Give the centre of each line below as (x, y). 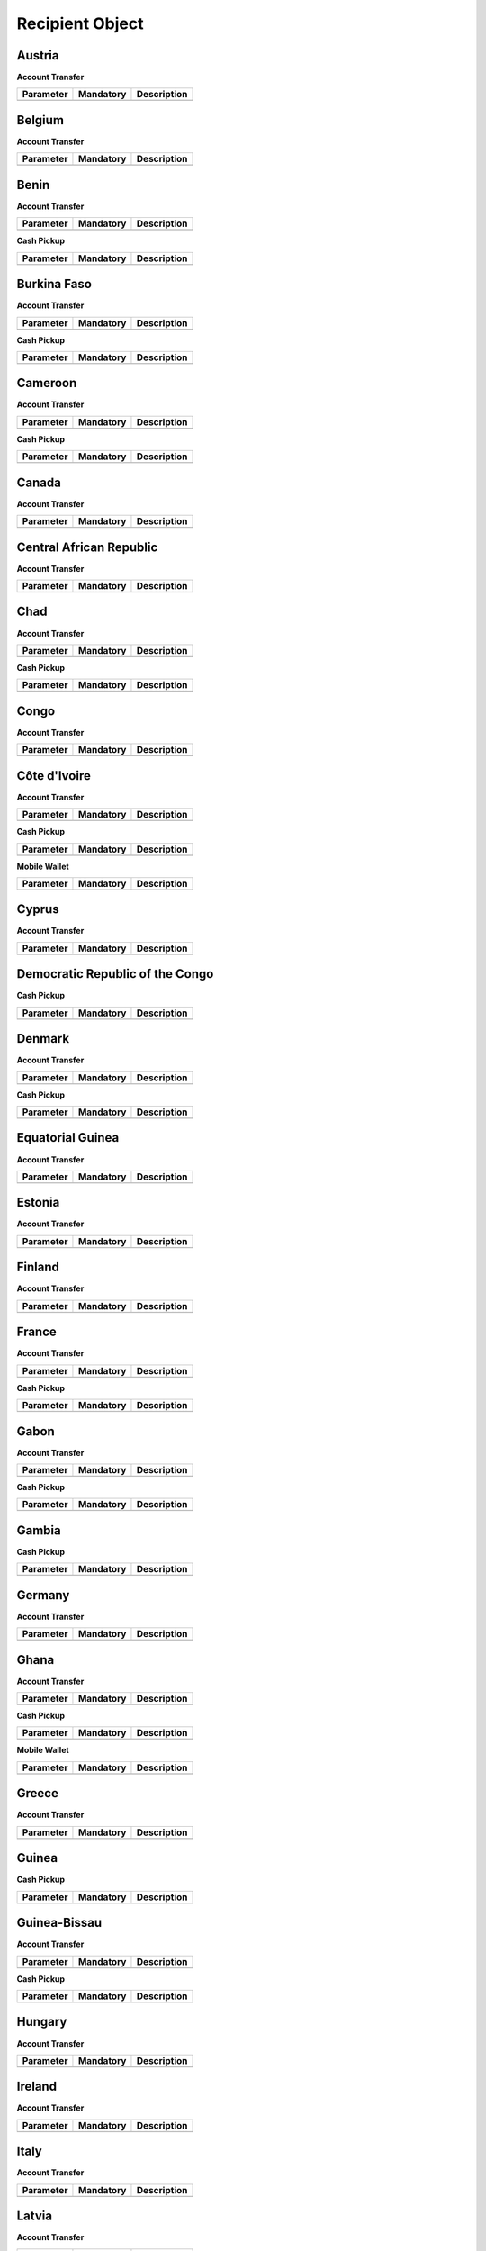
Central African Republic (87, 547)
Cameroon (47, 383)
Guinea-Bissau (59, 1923)
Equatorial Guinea (68, 1138)
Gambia (39, 1530)
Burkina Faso (54, 284)
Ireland (37, 2087)
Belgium (40, 120)
